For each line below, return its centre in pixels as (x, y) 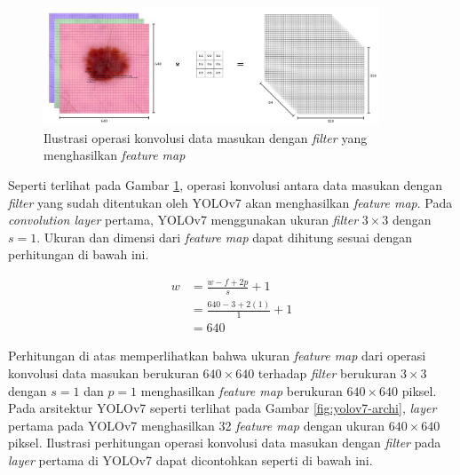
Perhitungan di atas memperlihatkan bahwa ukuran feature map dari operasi (217, 356)
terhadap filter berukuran (327, 372)
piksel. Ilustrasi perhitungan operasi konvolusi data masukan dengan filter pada (225, 443)
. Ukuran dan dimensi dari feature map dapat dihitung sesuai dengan (225, 237)
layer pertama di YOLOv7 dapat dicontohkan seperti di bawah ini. (190, 459)
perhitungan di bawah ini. (79, 254)
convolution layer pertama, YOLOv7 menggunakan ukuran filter (183, 220)
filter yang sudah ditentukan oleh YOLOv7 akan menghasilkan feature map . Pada (230, 202)
